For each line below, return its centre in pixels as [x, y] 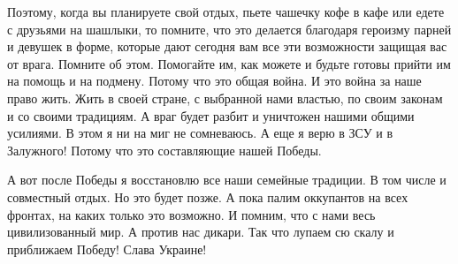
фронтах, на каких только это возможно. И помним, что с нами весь [191, 214]
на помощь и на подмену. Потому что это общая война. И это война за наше [214, 81]
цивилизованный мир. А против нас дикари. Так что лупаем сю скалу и [201, 232]
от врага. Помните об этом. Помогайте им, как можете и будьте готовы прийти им [229, 63]
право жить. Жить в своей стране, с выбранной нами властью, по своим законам [225, 98]
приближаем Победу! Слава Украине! [107, 249]
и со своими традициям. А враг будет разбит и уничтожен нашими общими [211, 115]
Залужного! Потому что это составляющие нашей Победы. [164, 150]
